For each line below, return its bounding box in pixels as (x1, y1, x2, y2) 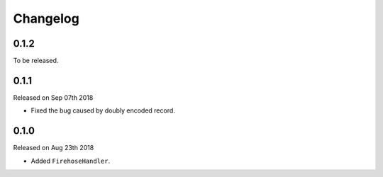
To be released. (13, 57, 59, 65)
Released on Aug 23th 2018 (13, 144, 94, 152)
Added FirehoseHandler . (30, 156, 110, 165)
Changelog (13, 11, 79, 26)
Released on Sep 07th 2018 (13, 93, 94, 102)
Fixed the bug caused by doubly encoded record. (30, 106, 175, 115)
